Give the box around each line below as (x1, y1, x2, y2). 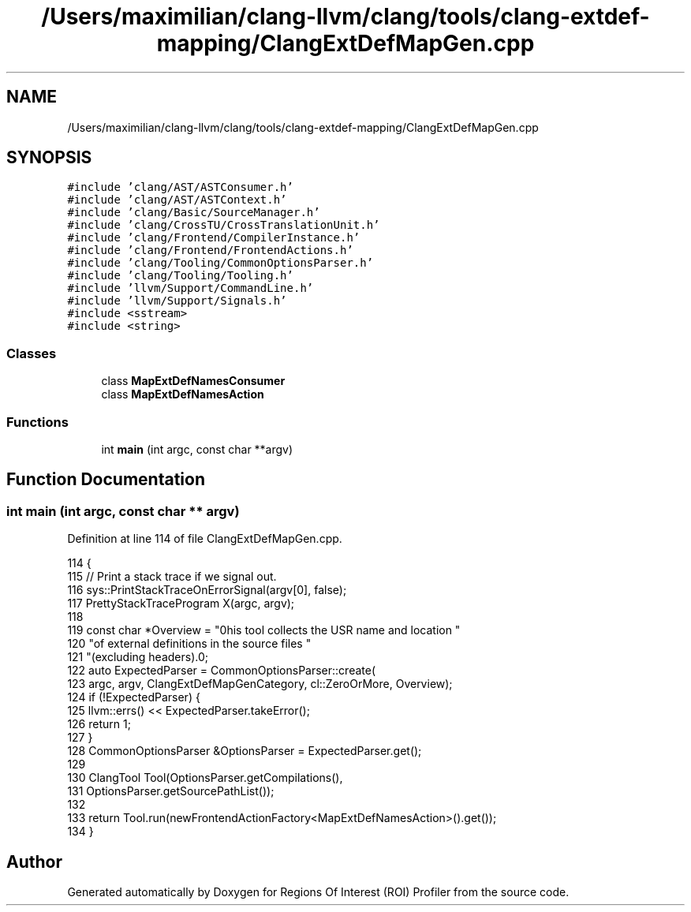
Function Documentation (6, 469, 205, 490)
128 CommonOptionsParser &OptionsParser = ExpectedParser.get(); (67, 744, 422, 758)
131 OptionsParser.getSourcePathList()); (67, 784, 275, 798)
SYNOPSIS (6, 148, 92, 168)
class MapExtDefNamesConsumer (101, 374, 286, 388)
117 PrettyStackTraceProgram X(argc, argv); (67, 596, 295, 611)
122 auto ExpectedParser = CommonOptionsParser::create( (67, 663, 376, 678)
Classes (6, 345, 57, 361)
